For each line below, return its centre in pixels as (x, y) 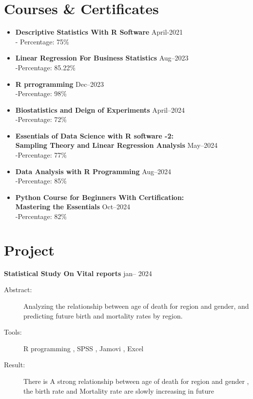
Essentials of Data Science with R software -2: (94, 135)
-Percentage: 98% (41, 93)
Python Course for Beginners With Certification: (100, 197)
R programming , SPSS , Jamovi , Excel (84, 348)
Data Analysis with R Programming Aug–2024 (93, 171)
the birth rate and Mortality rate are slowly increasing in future (119, 390)
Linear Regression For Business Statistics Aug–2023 (102, 58)
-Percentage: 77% (41, 155)
